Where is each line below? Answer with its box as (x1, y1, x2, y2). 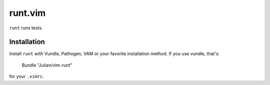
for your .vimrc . (9, 74, 44, 80)
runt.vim (9, 7, 46, 18)
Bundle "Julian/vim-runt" (21, 62, 72, 68)
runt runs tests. (9, 25, 43, 31)
